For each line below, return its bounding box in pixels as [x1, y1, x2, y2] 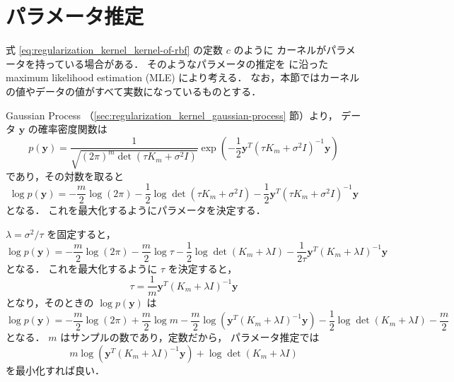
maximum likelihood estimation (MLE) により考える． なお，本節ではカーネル [6, 70, 360, 85]
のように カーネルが [233, 42, 327, 57]
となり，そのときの [6, 295, 94, 310]
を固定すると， [47, 226, 116, 241]
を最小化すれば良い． [6, 362, 105, 377]
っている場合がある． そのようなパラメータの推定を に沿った [45, 56, 329, 71]
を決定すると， [168, 261, 238, 275]
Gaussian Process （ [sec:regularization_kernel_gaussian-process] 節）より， [6, 107, 338, 122]
